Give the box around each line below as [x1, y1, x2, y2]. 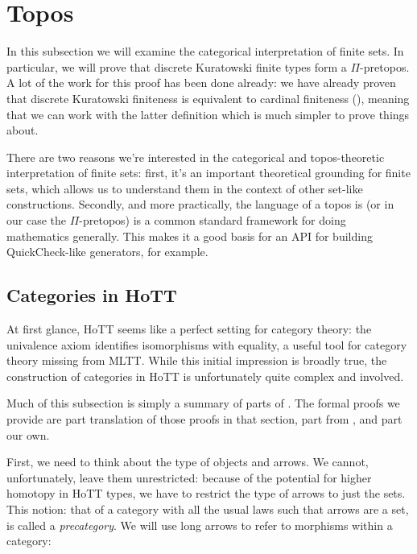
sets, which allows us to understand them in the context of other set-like [6, 180, 363, 196]
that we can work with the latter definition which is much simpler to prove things [6, 105, 410, 122]
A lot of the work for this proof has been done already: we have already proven [6, 74, 396, 91]
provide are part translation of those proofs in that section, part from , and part [6, 411, 403, 428]
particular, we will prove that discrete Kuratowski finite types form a [6, 58, 347, 75]
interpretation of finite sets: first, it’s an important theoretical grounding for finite [6, 164, 411, 181]
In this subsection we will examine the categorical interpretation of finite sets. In [6, 43, 404, 60]
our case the [6, 212, 66, 229]
